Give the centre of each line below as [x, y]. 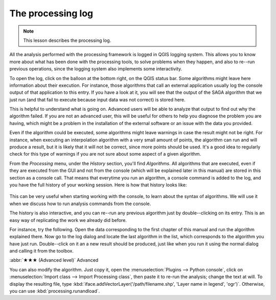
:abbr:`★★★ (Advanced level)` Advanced [54, 260]
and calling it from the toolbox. [42, 251]
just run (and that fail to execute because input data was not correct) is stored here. [98, 99]
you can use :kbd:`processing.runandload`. [55, 291]
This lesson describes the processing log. [67, 40]
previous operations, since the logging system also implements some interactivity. [96, 69]
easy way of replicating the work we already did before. [68, 220]
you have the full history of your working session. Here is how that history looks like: [98, 185]
